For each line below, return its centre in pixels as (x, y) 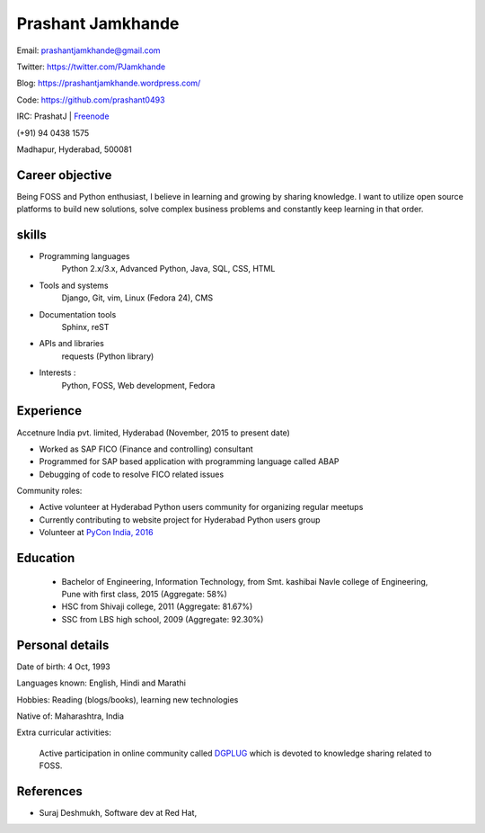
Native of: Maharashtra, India (71, 716)
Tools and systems (74, 285)
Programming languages (84, 256)
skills (31, 235)
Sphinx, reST (85, 327)
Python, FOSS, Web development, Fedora (138, 385)
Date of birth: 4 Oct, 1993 (64, 667)
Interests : (57, 372)
